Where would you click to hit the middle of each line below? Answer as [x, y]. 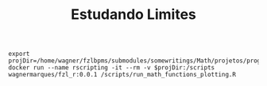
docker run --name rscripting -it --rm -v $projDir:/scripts [112, 68]
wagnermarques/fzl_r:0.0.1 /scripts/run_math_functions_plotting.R [122, 75]
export [19, 54]
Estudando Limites [133, 15]
